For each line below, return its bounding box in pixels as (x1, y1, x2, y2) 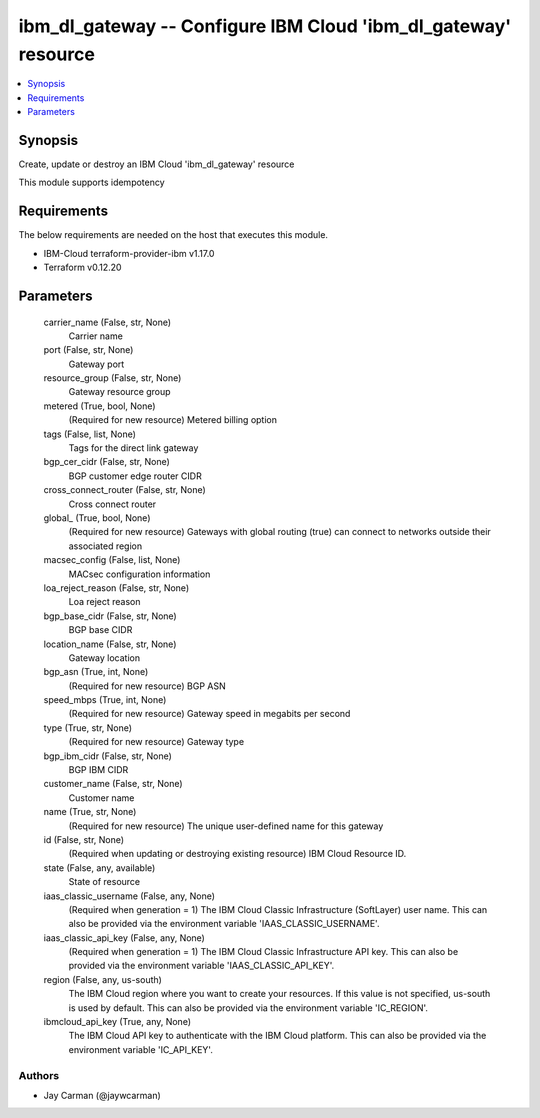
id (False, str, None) (43, 833, 125, 845)
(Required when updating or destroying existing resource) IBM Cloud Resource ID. (68, 848, 407, 860)
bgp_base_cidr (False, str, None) (43, 610, 177, 622)
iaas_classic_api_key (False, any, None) (43, 931, 205, 944)
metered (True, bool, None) (43, 400, 156, 412)
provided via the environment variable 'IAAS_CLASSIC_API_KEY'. (68, 960, 335, 972)
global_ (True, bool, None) (43, 511, 151, 524)
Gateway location (68, 651, 140, 664)
